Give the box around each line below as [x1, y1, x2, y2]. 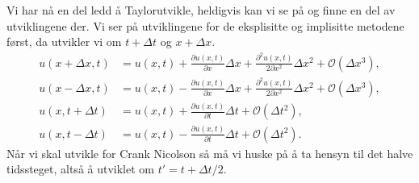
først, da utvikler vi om [6, 33, 122, 50]
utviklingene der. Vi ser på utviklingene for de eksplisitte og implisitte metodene [6, 17, 404, 34]
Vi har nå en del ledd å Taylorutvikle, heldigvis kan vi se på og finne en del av [6, 2, 396, 18]
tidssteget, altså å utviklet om [6, 160, 154, 177]
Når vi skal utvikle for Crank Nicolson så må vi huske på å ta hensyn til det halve [6, 144, 413, 161]
